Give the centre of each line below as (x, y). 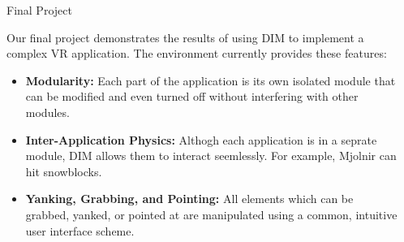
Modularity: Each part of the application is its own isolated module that (211, 80)
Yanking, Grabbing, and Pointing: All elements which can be (189, 199)
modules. (47, 112)
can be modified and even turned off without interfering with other (192, 96)
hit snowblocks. (64, 171)
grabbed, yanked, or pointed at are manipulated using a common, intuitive (211, 214)
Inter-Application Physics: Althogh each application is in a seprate (201, 139)
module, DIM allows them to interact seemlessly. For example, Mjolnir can (211, 156)
